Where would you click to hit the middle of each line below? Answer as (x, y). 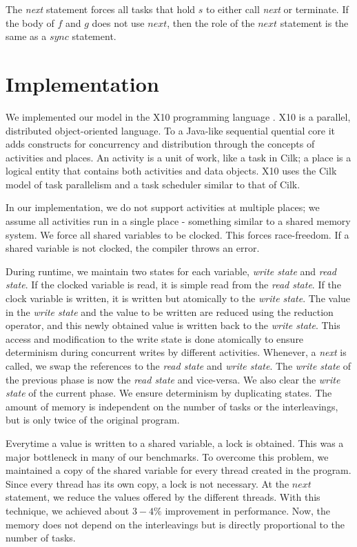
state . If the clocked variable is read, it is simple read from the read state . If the (173, 285)
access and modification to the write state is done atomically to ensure (155, 338)
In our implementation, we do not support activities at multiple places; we (163, 207)
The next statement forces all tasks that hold (101, 9)
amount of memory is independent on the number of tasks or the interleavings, (172, 406)
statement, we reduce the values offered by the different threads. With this (163, 497)
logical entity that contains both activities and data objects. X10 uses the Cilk (171, 171)
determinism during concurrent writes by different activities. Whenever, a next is (176, 352)
